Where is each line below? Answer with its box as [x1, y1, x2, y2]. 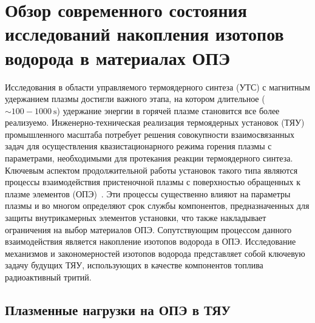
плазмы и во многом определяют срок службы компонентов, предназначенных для [5, 199, 310, 212]
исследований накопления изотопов [5, 21, 284, 46]
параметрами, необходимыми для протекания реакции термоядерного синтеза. [5, 152, 293, 165]
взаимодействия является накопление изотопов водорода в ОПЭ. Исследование [5, 235, 296, 248]
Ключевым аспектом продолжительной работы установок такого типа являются [5, 163, 298, 176]
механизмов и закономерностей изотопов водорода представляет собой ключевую [5, 246, 305, 259]
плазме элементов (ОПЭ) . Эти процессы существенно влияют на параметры [5, 187, 291, 200]
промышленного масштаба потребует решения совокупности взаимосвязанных [5, 127, 294, 140]
